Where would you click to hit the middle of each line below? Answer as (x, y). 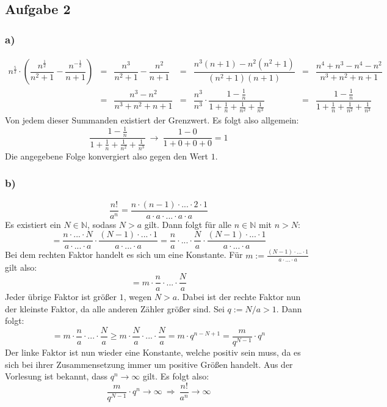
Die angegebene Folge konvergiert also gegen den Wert (107, 156)
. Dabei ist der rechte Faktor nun (239, 297)
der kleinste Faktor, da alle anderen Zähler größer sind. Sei (115, 308)
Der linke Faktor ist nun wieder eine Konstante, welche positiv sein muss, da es (153, 352)
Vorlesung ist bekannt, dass (56, 376)
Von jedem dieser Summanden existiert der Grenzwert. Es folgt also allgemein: (152, 120)
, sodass (102, 224)
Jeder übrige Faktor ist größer (61, 297)
